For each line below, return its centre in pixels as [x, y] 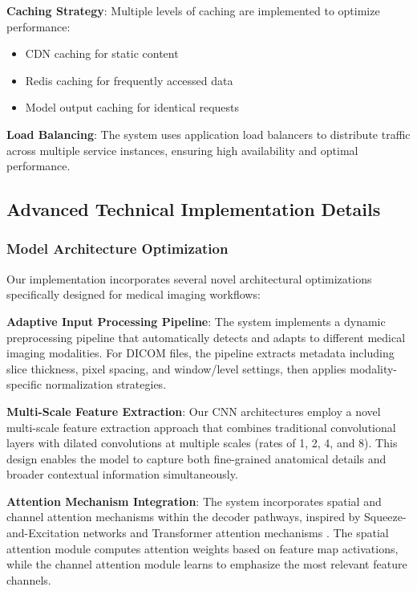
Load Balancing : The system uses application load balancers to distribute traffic [208, 134]
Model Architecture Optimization [117, 249]
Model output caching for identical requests [132, 107]
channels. [29, 579]
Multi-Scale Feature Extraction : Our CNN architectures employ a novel [194, 411]
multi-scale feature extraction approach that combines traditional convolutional [201, 427]
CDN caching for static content [102, 53]
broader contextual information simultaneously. [122, 474]
